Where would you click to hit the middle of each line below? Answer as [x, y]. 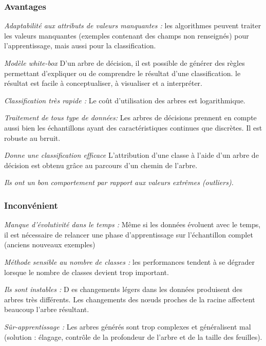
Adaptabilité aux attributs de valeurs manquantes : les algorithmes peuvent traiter [133, 25]
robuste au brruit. [32, 138]
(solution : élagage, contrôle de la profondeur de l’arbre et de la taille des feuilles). [133, 336]
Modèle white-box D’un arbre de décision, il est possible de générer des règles [125, 63]
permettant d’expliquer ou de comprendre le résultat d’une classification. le [122, 73]
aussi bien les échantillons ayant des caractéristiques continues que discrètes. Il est [133, 127]
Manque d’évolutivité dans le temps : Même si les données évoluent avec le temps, [132, 224]
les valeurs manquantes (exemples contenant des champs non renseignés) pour [127, 35]
